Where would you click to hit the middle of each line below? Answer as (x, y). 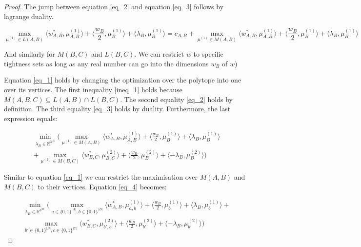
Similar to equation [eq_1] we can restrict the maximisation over (101, 177)
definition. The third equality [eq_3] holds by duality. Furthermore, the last (117, 109)
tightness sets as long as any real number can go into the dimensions (106, 63)
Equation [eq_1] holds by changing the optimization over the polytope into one (123, 80)
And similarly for (30, 54)
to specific (208, 54)
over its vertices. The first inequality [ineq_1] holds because (93, 90)
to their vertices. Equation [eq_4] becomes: (102, 186)
